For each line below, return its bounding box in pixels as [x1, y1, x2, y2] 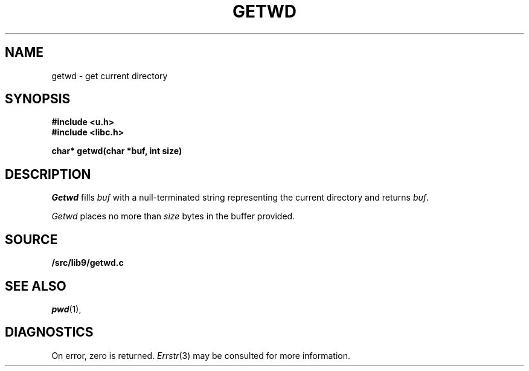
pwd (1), [51, 303, 82, 314]
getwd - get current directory [51, 70, 168, 81]
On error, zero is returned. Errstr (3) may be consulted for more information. [51, 350, 351, 361]
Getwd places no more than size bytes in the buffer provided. [51, 211, 295, 222]
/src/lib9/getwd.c [51, 257, 124, 268]
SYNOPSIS [5, 91, 71, 107]
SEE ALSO [5, 278, 66, 294]
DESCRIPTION [5, 166, 91, 182]
